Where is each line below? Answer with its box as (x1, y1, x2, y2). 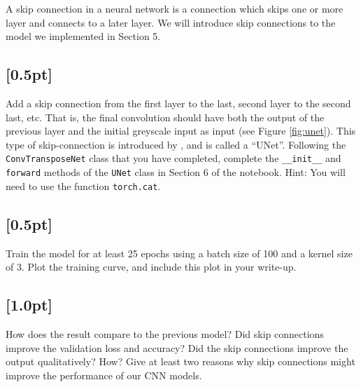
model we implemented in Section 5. (6, 29, 161, 43)
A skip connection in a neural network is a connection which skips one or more (6, 1, 344, 15)
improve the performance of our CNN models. (6, 367, 202, 382)
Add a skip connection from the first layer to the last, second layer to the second (6, 95, 351, 110)
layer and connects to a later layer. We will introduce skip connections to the (6, 15, 336, 29)
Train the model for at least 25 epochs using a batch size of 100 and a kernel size (6, 245, 353, 260)
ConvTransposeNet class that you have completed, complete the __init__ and (6, 151, 341, 165)
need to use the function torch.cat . (6, 178, 161, 193)
